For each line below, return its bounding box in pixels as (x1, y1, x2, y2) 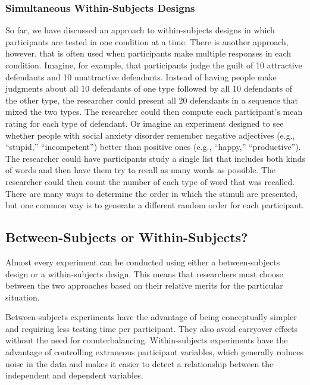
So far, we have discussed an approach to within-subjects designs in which (5, 24, 275, 36)
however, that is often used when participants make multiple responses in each (5, 47, 292, 60)
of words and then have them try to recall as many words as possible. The (5, 164, 276, 176)
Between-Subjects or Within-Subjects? (5, 228, 248, 246)
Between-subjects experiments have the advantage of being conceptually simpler (5, 311, 297, 323)
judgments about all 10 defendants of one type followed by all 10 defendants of (5, 82, 293, 95)
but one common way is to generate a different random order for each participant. (5, 199, 304, 211)
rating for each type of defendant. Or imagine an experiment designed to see (5, 117, 284, 129)
